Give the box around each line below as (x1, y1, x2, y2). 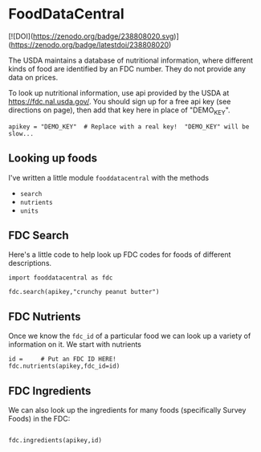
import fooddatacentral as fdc (8, 274, 113, 282)
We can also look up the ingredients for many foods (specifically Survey (8, 405, 247, 414)
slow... (8, 129, 35, 137)
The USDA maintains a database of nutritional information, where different (8, 55, 254, 65)
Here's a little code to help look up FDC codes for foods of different (8, 250, 231, 259)
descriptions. (8, 259, 52, 268)
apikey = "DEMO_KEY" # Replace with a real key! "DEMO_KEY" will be (8, 122, 250, 131)
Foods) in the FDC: (8, 413, 71, 423)
